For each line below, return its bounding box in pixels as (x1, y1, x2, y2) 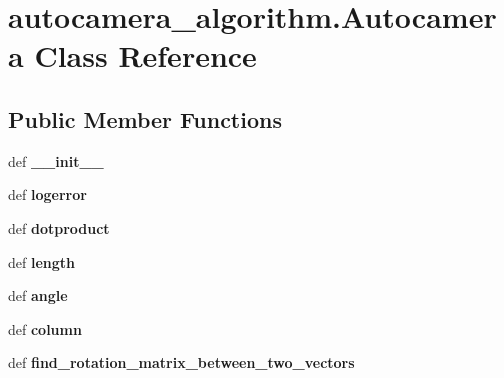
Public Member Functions (8, 103, 282, 134)
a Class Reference (8, 35, 257, 76)
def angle (8, 285, 68, 306)
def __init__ (8, 150, 104, 171)
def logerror (8, 184, 87, 205)
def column (8, 318, 82, 339)
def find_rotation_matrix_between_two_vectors (8, 352, 355, 373)
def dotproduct (8, 217, 110, 238)
